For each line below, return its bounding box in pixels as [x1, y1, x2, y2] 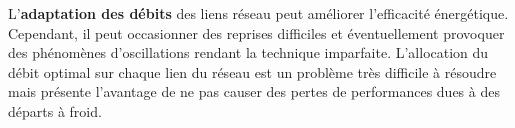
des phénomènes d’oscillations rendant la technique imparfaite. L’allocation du [8, 42, 489, 63]
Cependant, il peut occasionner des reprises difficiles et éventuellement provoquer [8, 22, 505, 43]
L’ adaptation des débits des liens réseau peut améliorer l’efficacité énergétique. [8, 3, 509, 23]
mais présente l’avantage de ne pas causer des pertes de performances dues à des [8, 81, 500, 102]
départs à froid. [8, 100, 102, 121]
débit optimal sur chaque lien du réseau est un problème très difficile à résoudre [8, 61, 497, 82]
